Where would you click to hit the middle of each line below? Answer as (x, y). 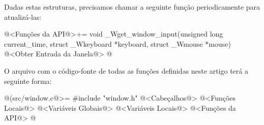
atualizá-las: (23, 17)
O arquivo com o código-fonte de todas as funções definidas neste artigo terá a (126, 70)
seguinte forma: (28, 81)
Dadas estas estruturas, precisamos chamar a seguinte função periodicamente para (132, 7)
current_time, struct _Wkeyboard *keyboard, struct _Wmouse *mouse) (118, 43)
